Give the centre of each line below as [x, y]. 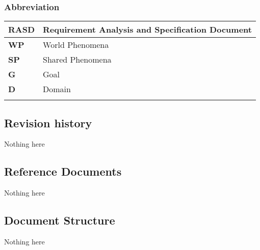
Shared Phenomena [77, 60]
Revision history [48, 122]
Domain [57, 89]
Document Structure [60, 220]
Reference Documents [63, 171]
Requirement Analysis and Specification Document [147, 30]
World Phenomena [76, 45]
